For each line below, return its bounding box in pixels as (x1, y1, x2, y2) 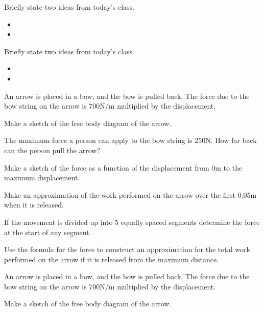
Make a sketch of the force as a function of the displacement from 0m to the (4, 162, 243, 173)
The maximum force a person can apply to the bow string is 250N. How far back (4, 135, 257, 145)
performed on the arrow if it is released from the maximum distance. (4, 254, 219, 264)
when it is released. (4, 199, 64, 210)
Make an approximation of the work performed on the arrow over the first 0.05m (4, 189, 257, 200)
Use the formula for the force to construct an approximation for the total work (4, 244, 250, 255)
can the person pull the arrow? (4, 144, 101, 155)
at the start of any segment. (4, 226, 91, 237)
